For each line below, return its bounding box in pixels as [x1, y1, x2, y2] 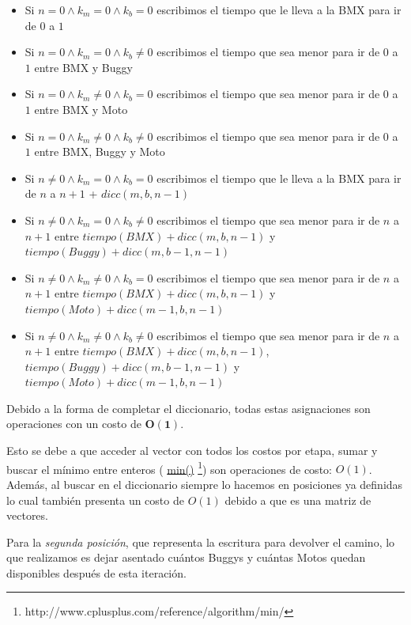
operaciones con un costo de [6, 415, 141, 432]
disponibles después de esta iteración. [6, 564, 187, 581]
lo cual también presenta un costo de [6, 491, 184, 508]
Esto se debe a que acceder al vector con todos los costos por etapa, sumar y [6, 442, 378, 459]
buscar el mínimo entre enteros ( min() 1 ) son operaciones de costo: [6, 458, 332, 477]
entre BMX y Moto [34, 100, 128, 117]
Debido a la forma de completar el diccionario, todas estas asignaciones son [6, 400, 371, 416]
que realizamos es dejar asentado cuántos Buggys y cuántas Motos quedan [6, 549, 366, 566]
